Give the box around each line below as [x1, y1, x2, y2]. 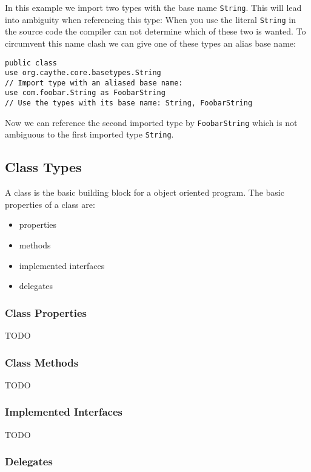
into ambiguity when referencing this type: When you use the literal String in [5, 13, 296, 25]
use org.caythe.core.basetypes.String [5, 68, 161, 78]
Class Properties [5, 305, 87, 320]
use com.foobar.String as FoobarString [5, 88, 166, 98]
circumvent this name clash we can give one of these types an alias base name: [5, 36, 296, 49]
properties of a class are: [5, 198, 95, 210]
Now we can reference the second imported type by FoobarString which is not [5, 116, 298, 128]
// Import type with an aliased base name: [5, 78, 183, 87]
